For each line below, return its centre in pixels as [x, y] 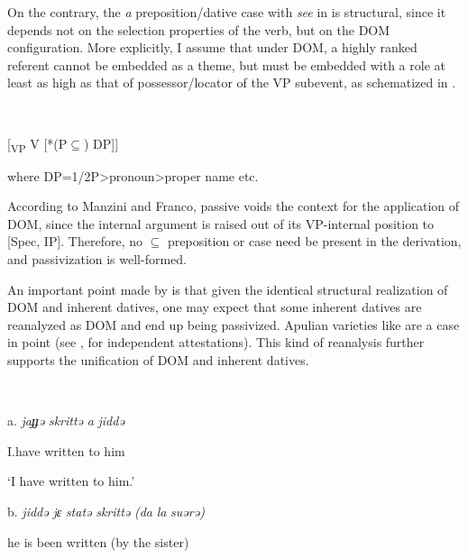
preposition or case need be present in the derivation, [314, 241]
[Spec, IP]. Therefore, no [75, 241]
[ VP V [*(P [37, 144]
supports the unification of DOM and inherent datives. [158, 360]
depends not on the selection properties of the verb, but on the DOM [199, 29]
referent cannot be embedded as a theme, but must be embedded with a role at [226, 64]
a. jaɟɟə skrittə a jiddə [66, 421]
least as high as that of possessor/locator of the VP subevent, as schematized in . [232, 82]
